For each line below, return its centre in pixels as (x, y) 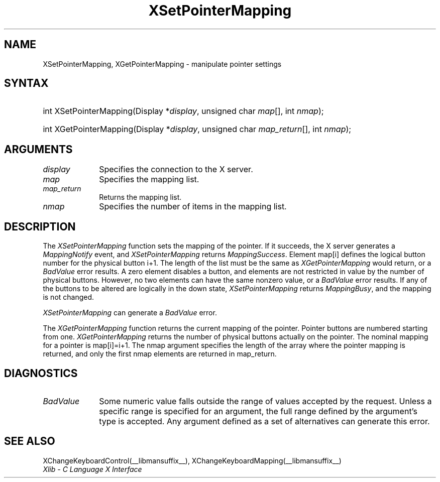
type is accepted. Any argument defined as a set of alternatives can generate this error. (264, 421)
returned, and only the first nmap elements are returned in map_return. (160, 354)
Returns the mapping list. (140, 197)
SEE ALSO (30, 441)
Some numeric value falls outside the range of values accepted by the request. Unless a (265, 401)
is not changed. (69, 297)
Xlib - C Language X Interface (92, 469)
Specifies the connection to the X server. (176, 169)
